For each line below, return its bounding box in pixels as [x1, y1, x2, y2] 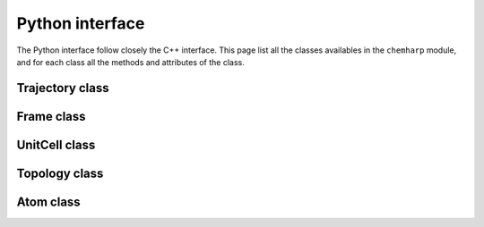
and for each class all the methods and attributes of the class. [16, 56, 246, 67]
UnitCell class [16, 137, 96, 152]
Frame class [16, 108, 86, 124]
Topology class [16, 165, 104, 181]
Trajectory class [16, 80, 109, 96]
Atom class [16, 194, 81, 209]
